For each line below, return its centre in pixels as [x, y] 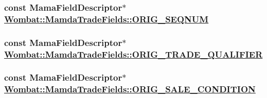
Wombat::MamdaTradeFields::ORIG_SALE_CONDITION [130, 89]
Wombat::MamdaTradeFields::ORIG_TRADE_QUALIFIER [133, 54]
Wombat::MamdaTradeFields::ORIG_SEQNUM [106, 19]
